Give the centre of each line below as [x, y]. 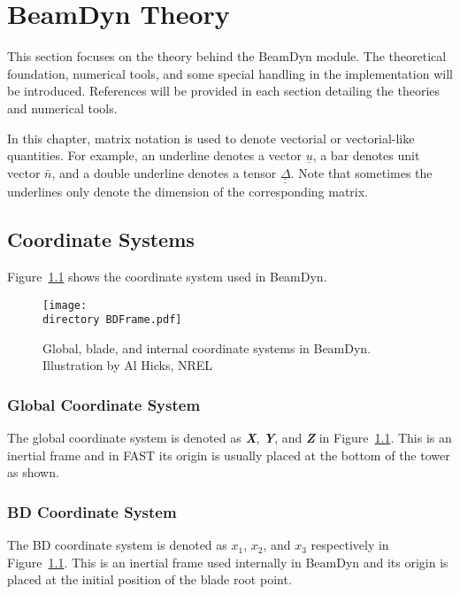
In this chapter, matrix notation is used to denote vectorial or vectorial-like [211, 138]
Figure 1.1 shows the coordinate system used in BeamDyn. [167, 276]
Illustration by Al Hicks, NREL [128, 365]
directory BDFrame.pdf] [112, 320]
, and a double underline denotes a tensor [164, 172]
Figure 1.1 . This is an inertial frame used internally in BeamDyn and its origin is [228, 562]
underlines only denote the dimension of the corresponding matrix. [188, 192]
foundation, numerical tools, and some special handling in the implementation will [230, 73]
